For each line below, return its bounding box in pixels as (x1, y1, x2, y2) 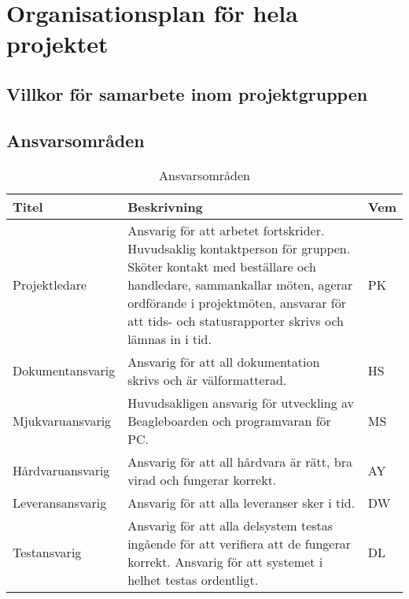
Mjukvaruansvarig (13, 411, 112, 430)
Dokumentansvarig (13, 361, 116, 380)
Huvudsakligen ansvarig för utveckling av (127, 393, 355, 412)
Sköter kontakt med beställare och (127, 257, 316, 275)
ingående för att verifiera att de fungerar (127, 534, 351, 553)
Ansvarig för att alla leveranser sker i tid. (127, 493, 356, 512)
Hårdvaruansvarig (13, 461, 110, 480)
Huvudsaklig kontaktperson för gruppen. (127, 238, 351, 257)
